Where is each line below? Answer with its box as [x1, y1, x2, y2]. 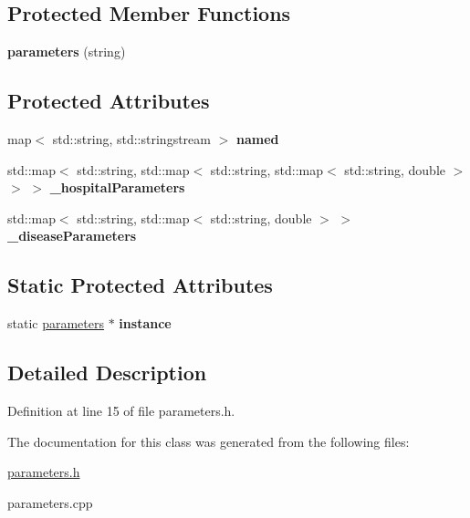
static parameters [7, 314, 105, 333]
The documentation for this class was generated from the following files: [7, 431, 410, 451]
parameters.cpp [7, 492, 93, 512]
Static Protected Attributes [7, 271, 273, 299]
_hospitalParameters [49, 178, 185, 197]
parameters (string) [7, 42, 126, 61]
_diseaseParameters [7, 226, 137, 245]
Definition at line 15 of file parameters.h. [7, 400, 235, 420]
